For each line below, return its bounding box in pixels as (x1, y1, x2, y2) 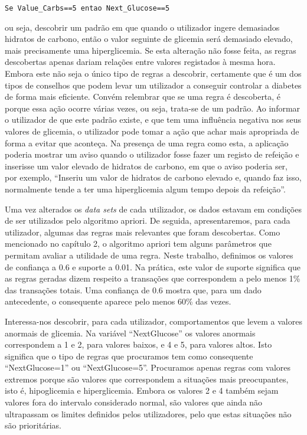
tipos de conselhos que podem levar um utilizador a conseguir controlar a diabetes (5, 79, 302, 91)
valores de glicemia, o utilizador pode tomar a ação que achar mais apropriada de (5, 125, 299, 137)
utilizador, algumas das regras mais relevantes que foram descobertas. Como (5, 225, 280, 238)
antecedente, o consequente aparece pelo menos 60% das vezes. (5, 295, 231, 308)
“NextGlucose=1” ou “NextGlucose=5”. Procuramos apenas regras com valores (5, 361, 290, 374)
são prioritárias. (5, 419, 61, 431)
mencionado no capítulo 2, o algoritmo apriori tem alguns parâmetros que (5, 237, 272, 250)
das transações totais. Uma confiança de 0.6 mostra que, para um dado (5, 283, 262, 296)
